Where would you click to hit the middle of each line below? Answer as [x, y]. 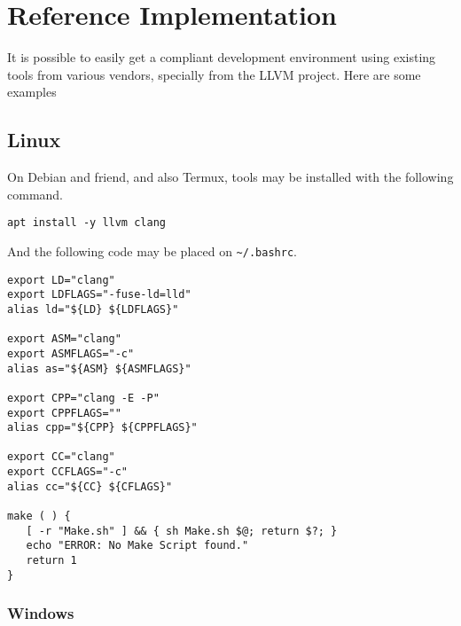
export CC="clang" [61, 457]
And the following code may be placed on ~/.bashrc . [152, 250]
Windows [41, 613]
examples [32, 92]
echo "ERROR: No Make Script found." [137, 546]
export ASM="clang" [64, 339]
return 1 [51, 561]
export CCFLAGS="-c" [68, 472]
